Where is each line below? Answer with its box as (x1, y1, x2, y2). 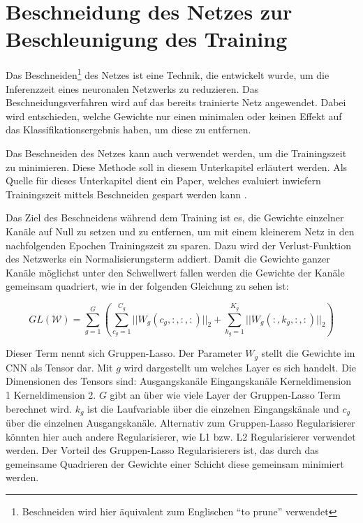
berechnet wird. (6, 401, 72, 415)
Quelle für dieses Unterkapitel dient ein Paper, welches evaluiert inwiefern (6, 173, 321, 188)
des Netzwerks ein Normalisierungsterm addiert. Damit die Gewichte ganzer (6, 251, 330, 266)
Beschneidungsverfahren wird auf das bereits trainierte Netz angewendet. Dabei (6, 95, 346, 110)
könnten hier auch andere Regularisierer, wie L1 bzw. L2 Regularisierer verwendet (6, 429, 356, 443)
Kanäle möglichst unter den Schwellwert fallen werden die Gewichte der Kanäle (6, 265, 345, 279)
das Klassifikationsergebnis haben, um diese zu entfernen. (6, 122, 251, 137)
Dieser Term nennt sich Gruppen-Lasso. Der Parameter (6, 346, 242, 360)
